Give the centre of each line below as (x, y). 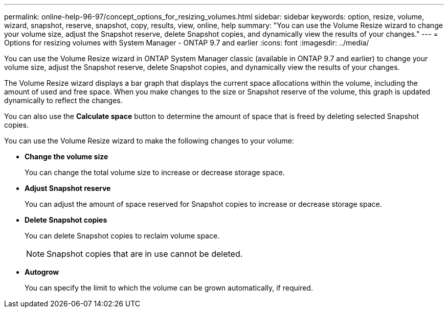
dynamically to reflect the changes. (63, 100)
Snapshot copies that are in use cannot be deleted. (145, 254)
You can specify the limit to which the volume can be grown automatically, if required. (169, 288)
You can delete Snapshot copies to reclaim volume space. (122, 236)
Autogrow (42, 272)
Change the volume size (66, 157)
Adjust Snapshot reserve (68, 188)
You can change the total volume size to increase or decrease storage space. (155, 172)
